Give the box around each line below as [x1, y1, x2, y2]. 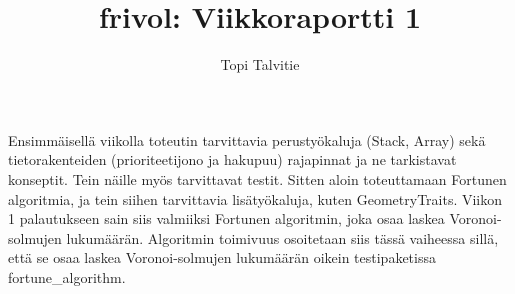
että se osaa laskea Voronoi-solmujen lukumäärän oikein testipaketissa [8, 247, 436, 268]
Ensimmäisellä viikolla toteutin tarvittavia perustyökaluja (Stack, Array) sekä [8, 129, 486, 150]
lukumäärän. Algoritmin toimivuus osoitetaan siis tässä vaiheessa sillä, [66, 227, 499, 248]
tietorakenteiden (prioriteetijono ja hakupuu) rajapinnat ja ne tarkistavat [8, 149, 457, 170]
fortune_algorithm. [8, 266, 126, 287]
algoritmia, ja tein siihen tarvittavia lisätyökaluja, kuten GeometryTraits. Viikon [8, 188, 503, 209]
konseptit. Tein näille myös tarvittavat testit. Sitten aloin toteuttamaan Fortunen [8, 168, 507, 189]
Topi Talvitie [220, 54, 300, 75]
